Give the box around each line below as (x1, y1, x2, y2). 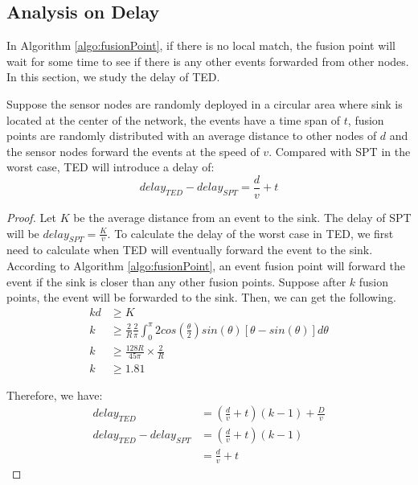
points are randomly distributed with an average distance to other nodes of (6, 127, 377, 144)
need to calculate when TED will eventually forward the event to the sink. (6, 241, 373, 258)
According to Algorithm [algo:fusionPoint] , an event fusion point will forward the (6, 257, 406, 273)
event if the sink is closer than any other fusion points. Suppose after (6, 273, 346, 290)
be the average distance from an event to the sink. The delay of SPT (73, 209, 412, 226)
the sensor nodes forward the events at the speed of (6, 142, 260, 159)
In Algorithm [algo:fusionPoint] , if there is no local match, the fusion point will (6, 37, 395, 54)
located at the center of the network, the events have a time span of (6, 111, 341, 128)
